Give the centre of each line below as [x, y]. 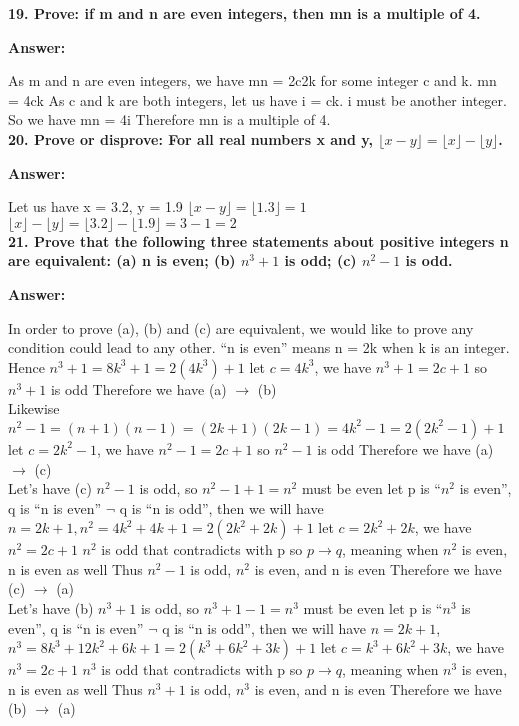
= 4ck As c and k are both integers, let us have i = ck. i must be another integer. [257, 99]
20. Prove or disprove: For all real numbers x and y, [190, 138]
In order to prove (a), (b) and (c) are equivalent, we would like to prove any [241, 327]
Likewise [34, 408]
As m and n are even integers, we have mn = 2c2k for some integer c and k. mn [252, 80]
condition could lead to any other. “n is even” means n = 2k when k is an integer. [259, 347]
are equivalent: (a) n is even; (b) [122, 260]
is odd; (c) [320, 260]
